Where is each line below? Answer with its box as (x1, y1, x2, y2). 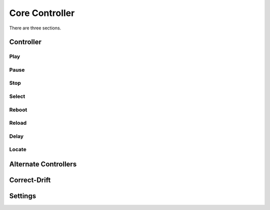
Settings (9, 192, 36, 200)
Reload (9, 120, 27, 127)
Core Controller (9, 7, 75, 18)
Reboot (9, 106, 27, 113)
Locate (9, 146, 27, 153)
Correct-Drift (9, 176, 51, 184)
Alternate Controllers (9, 160, 77, 168)
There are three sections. (9, 25, 61, 31)
